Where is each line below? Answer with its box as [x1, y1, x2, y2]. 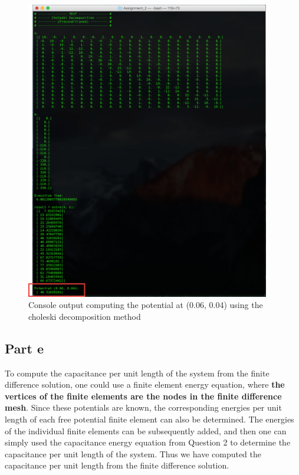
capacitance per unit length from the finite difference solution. [5, 459, 229, 471]
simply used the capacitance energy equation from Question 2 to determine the [5, 436, 291, 448]
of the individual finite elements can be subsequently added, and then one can [5, 424, 287, 437]
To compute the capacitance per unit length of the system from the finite [5, 366, 270, 379]
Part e [5, 339, 44, 357]
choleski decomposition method [28, 310, 141, 322]
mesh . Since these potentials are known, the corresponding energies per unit [5, 401, 282, 414]
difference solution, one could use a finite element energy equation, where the [5, 378, 285, 391]
